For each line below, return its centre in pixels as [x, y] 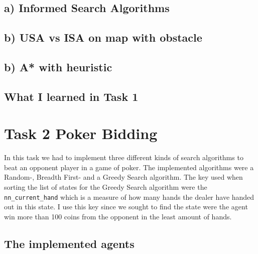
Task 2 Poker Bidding [81, 133]
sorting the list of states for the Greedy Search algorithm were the [106, 187]
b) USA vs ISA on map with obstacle [103, 37]
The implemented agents [69, 243]
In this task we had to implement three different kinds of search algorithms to [124, 157]
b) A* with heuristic [58, 67]
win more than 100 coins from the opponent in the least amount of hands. [118, 216]
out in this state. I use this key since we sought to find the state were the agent [126, 207]
